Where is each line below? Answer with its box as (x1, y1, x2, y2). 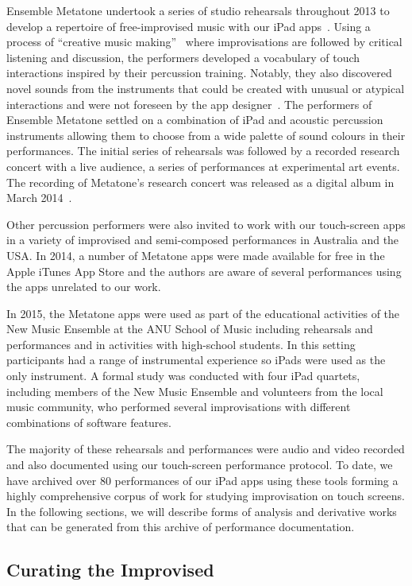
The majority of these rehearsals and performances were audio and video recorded (6, 440, 405, 457)
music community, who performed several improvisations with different (6, 398, 351, 415)
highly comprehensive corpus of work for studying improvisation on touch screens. (6, 487, 405, 504)
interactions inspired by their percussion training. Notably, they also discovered (6, 64, 392, 81)
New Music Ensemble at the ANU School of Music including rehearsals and (6, 320, 373, 337)
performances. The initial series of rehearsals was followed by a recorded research (6, 142, 400, 159)
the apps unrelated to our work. (6, 278, 161, 295)
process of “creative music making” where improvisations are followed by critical (6, 33, 402, 50)
